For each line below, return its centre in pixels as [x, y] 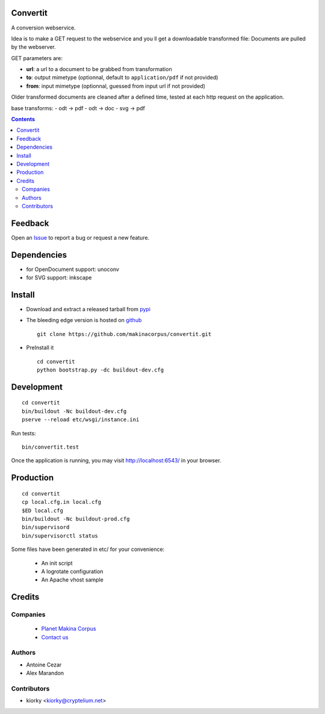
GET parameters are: [37, 58]
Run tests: [23, 433]
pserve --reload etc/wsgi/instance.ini [81, 420]
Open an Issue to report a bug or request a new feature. [80, 237]
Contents [23, 119]
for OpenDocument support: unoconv [73, 269]
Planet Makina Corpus [69, 629]
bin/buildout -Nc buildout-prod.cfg [76, 519]
